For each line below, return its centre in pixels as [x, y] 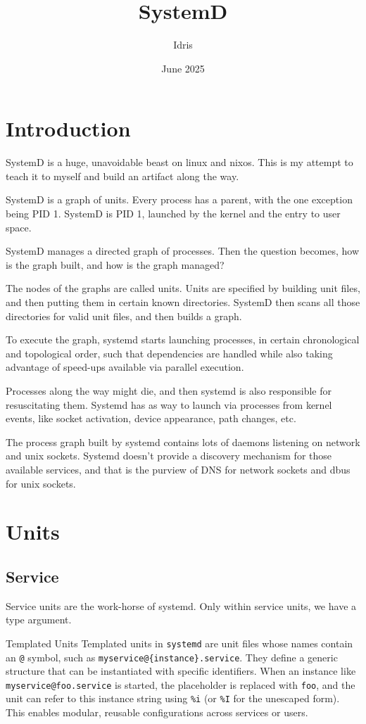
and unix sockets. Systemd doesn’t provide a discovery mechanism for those [169, 456]
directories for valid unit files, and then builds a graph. [124, 316]
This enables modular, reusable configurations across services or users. [157, 712]
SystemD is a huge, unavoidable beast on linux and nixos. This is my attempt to [179, 162]
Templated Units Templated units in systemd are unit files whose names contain [179, 643]
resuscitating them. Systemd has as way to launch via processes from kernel [169, 404]
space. [19, 227]
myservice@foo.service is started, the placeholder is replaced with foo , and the [181, 684]
